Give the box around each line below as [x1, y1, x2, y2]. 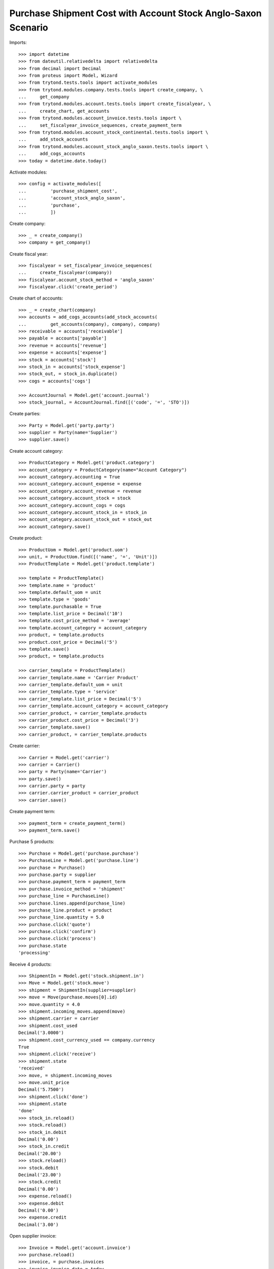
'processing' [18, 950, 51, 956]
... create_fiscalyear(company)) [18, 270, 113, 276]
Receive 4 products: [9, 961, 52, 967]
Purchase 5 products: [9, 839, 54, 845]
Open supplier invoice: [9, 1233, 57, 1239]
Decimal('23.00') [18, 1172, 61, 1178]
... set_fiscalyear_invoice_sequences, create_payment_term [18, 122, 182, 128]
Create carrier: [9, 743, 40, 749]
